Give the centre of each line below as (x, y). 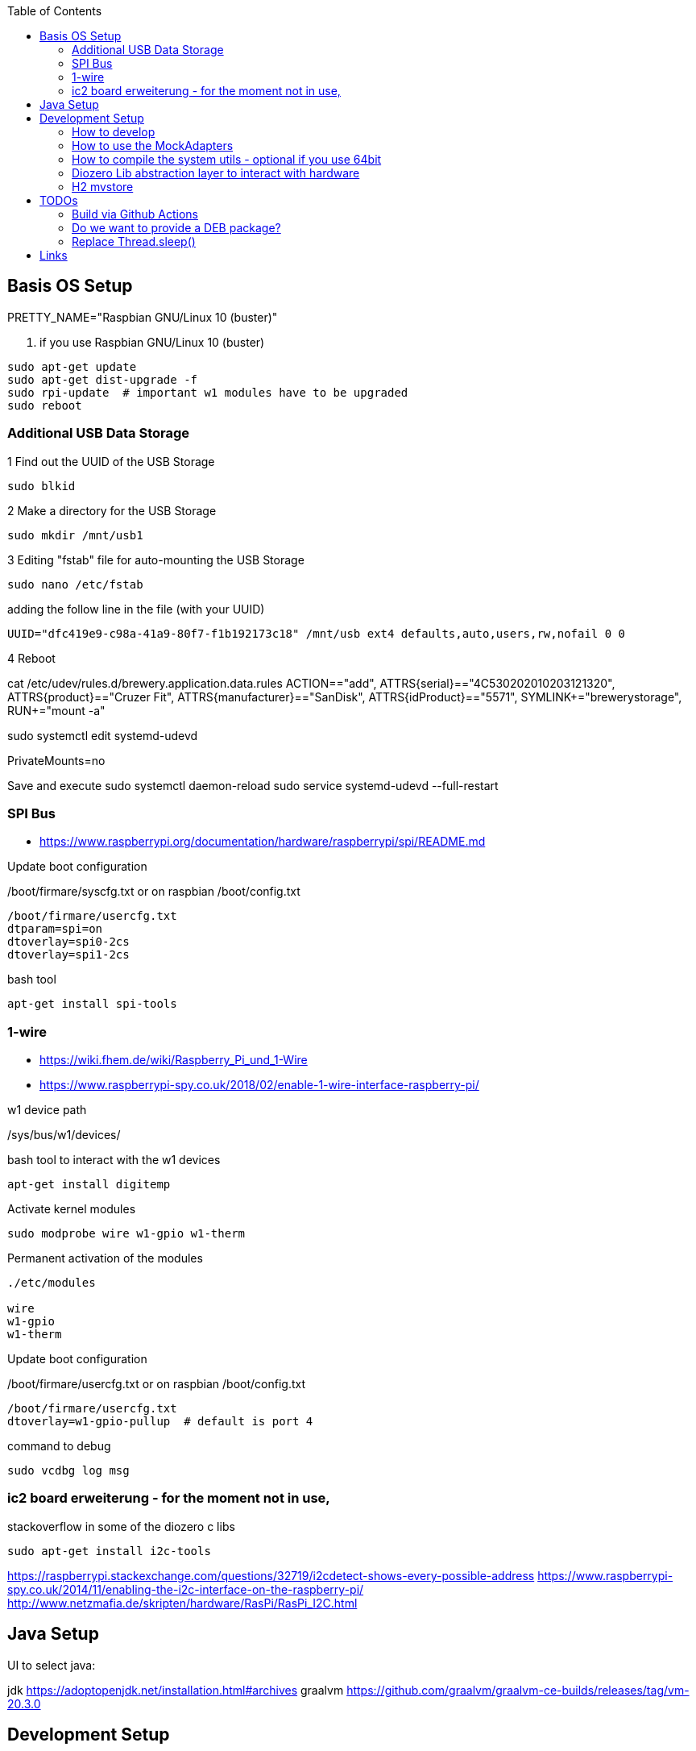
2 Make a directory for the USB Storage (112, 510)
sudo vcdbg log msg (68, 1471)
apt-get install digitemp (89, 1185)
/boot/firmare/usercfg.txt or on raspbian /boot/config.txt (157, 1384)
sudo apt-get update (72, 366)
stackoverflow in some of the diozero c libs (121, 1526)
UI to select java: (52, 1665)
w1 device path (47, 1110)
